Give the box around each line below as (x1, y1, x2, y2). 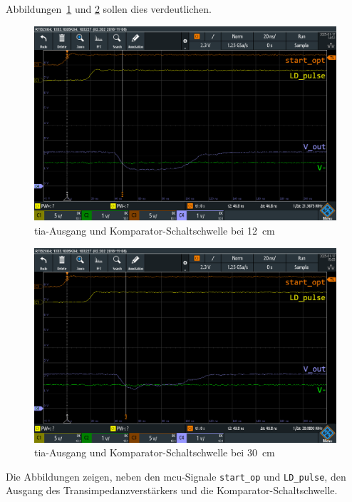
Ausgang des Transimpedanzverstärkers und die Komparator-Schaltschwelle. (6, 483, 338, 498)
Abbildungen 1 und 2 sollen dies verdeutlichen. (6, 1, 212, 16)
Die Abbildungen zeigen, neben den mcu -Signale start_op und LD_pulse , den (6, 468, 346, 483)
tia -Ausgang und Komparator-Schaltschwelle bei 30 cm (34, 445, 275, 460)
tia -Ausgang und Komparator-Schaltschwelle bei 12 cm (34, 223, 275, 238)
